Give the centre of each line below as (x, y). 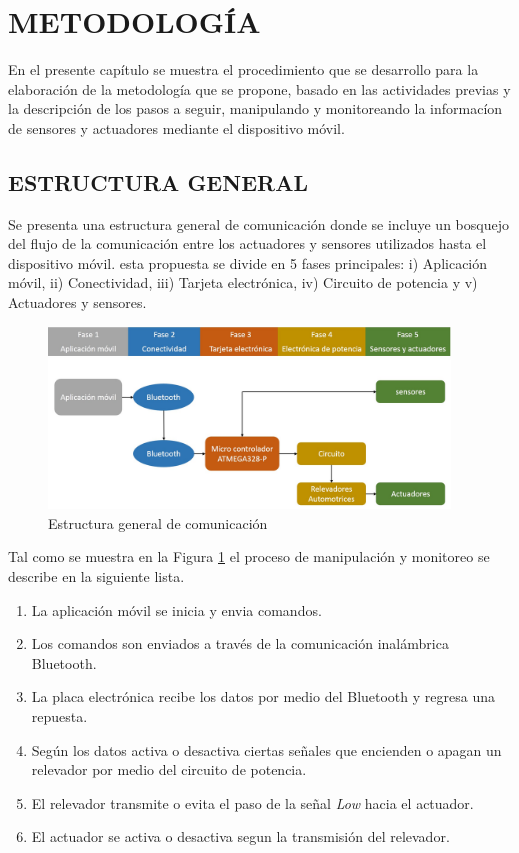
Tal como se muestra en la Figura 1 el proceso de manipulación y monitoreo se (249, 556)
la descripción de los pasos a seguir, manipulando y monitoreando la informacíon (255, 108)
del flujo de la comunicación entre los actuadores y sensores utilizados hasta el (247, 243)
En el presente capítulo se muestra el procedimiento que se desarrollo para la (243, 69)
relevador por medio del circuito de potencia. (169, 769)
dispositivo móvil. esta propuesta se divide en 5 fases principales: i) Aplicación (248, 262)
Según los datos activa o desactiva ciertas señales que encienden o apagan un (266, 749)
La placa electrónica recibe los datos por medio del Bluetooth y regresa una (263, 696)
